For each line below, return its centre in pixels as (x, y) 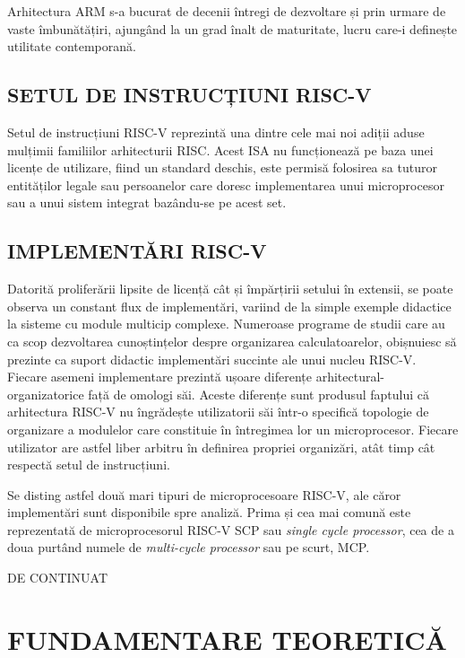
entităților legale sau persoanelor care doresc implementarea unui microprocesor (226, 184)
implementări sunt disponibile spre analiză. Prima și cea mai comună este (209, 512)
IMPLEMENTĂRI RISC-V (137, 251)
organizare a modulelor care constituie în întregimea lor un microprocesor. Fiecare (233, 429)
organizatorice (46, 394)
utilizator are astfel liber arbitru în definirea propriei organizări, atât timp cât (221, 447)
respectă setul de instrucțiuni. (89, 465)
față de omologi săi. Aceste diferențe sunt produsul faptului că (259, 394)
